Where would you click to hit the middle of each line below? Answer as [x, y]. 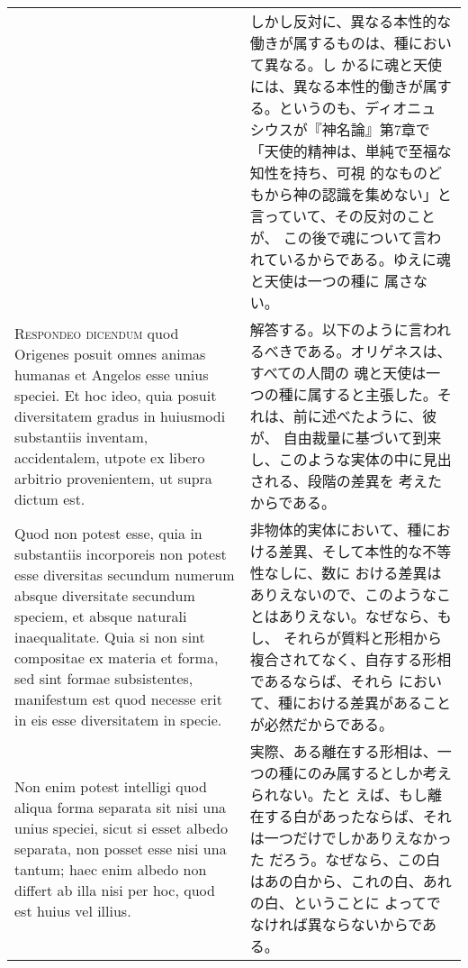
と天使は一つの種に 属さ [332, 281]
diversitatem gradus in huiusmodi [120, 416]
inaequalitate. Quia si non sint [110, 637]
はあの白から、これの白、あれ [351, 881]
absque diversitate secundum [105, 595]
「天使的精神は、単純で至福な [351, 151]
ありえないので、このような [343, 594]
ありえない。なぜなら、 [358, 616]
